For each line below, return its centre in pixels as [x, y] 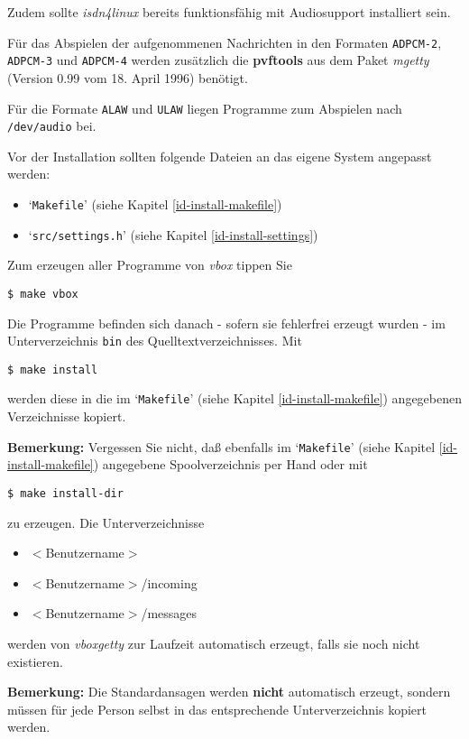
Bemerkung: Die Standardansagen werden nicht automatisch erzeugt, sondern [229, 692]
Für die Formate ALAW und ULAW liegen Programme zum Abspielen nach [205, 108]
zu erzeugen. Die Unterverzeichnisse [106, 522]
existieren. [35, 661]
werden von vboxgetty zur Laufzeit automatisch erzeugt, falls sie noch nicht [214, 643]
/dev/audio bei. [52, 126]
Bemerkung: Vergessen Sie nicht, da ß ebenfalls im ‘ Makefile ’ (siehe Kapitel [221, 446]
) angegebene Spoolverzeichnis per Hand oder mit [230, 464]
